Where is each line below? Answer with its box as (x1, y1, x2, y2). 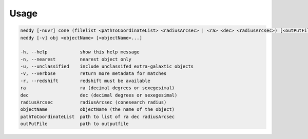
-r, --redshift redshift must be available (20, 77, 151, 84)
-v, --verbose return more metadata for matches (20, 71, 167, 76)
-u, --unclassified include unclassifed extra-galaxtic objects (20, 64, 194, 69)
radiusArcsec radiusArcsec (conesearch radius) (20, 100, 167, 105)
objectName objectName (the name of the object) (20, 107, 175, 112)
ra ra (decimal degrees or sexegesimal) (20, 85, 175, 91)
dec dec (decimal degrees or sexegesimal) (20, 92, 178, 98)
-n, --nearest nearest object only (20, 56, 132, 62)
